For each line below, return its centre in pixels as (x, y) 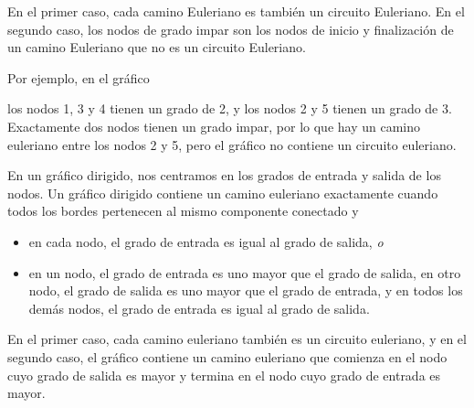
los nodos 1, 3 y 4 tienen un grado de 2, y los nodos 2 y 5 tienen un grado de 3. (230, 108)
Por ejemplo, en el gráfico (79, 77)
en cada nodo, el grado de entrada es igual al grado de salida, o (206, 241)
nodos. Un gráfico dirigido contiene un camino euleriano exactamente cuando (223, 193)
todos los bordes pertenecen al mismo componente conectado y (183, 211)
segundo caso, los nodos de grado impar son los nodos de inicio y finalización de (231, 29)
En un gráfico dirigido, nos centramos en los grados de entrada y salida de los (224, 175)
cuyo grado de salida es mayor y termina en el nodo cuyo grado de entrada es (224, 375)
